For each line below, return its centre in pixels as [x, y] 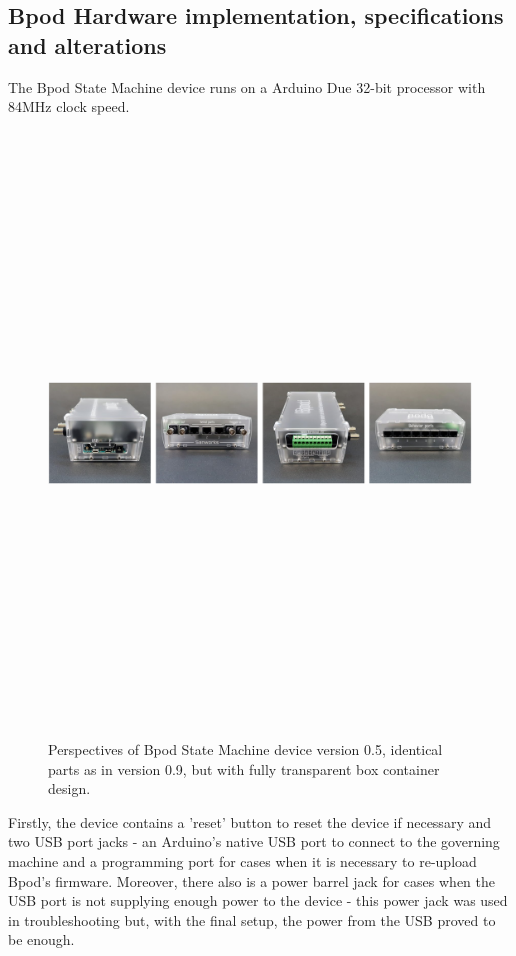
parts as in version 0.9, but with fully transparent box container [244, 768]
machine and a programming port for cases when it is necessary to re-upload [242, 861]
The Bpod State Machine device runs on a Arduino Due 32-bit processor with [247, 86]
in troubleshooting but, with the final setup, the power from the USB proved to [252, 919]
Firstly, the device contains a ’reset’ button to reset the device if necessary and [249, 821]
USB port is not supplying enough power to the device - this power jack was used [258, 900]
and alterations [87, 44]
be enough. [41, 939]
